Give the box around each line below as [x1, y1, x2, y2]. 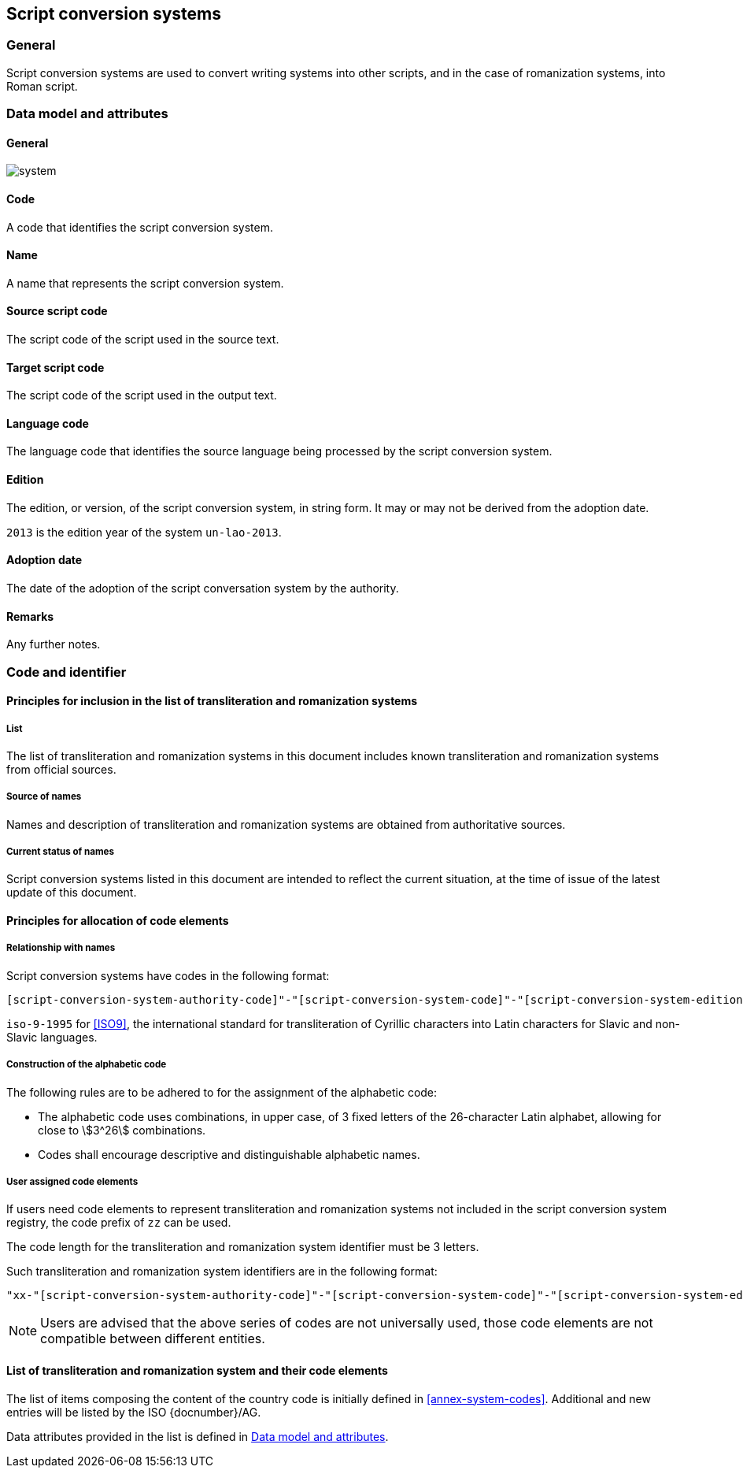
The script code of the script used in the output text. [6, 388, 277, 403]
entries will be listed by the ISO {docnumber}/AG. [6, 1405, 261, 1419]
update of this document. [6, 886, 137, 900]
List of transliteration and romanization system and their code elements [6, 1364, 388, 1378]
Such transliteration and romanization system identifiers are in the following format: [6, 1264, 438, 1279]
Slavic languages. [6, 1030, 98, 1044]
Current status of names [6, 846, 114, 858]
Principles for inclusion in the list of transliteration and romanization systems [6, 694, 418, 708]
